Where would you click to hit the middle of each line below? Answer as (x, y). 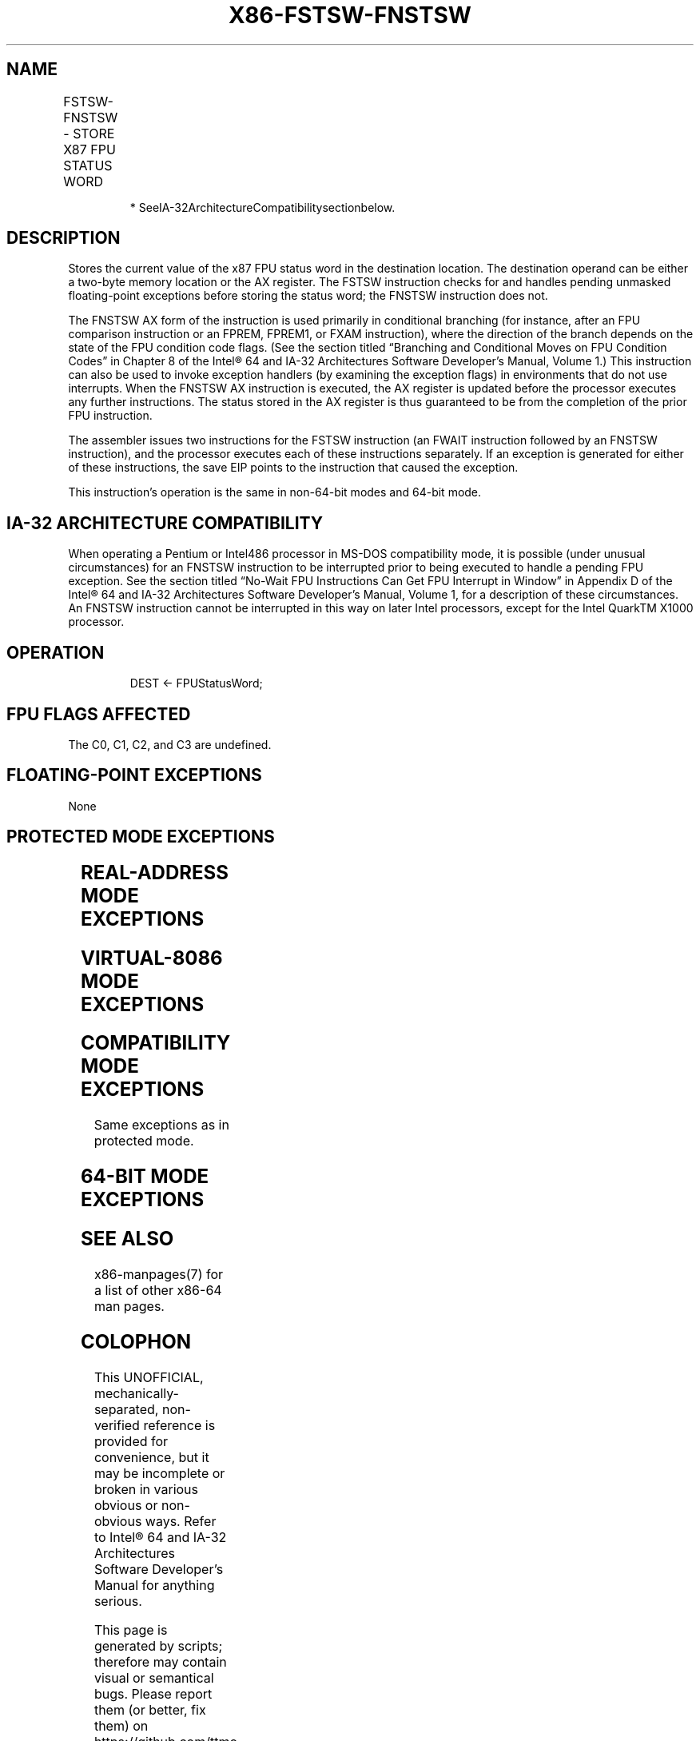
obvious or (126, 1505)
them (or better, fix (150, 1709)
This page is (131, 1629)
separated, (126, 1409)
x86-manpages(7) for (159, 1275)
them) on (121, 1725)
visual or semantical (154, 1677)
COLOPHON (136, 1342)
